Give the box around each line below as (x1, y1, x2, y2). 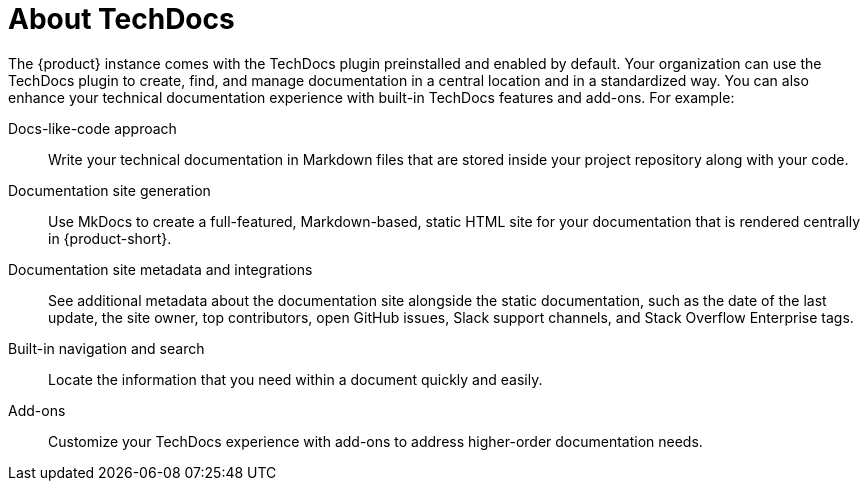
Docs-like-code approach (8, 119, 177, 137)
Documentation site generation (8, 181, 211, 199)
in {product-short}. (48, 229, 172, 247)
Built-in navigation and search (8, 339, 205, 357)
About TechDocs (8, 2, 235, 36)
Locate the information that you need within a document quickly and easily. (48, 370, 543, 388)
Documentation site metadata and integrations (8, 260, 313, 278)
